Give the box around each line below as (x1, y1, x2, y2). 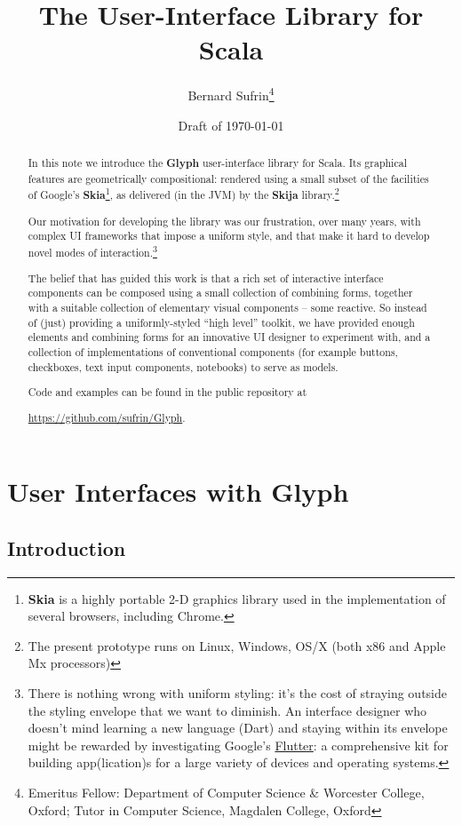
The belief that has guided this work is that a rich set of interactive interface (28, 270, 384, 285)
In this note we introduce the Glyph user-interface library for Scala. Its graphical (28, 155, 407, 171)
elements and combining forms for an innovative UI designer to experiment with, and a (28, 329, 431, 345)
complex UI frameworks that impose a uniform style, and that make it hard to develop (28, 228, 430, 243)
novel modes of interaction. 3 (28, 242, 157, 260)
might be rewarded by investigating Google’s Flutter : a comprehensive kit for (28, 735, 449, 754)
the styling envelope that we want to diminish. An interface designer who (28, 701, 427, 719)
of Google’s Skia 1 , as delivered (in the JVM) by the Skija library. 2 (28, 185, 339, 203)
